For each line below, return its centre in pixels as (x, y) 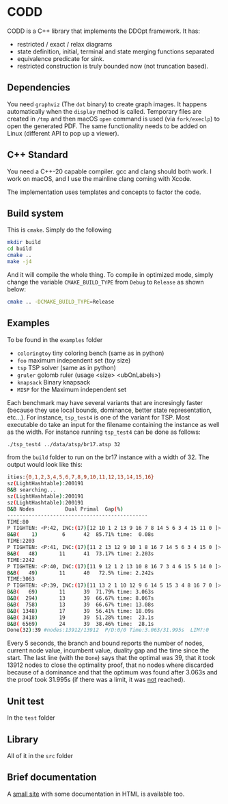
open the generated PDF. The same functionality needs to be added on (107, 126)
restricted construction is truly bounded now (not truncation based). (113, 66)
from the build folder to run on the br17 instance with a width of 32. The (108, 457)
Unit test (26, 701)
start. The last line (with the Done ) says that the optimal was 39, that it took (111, 658)
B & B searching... (32, 490)
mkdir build (24, 243)
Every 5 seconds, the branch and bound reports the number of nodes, (106, 643)
